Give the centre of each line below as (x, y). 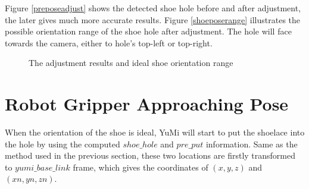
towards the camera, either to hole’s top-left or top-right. (109, 42)
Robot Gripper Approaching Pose (147, 104)
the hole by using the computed (63, 144)
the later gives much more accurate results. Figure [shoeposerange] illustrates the (153, 19)
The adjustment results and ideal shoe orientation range (131, 63)
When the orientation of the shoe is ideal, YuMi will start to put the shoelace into (155, 132)
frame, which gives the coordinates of (141, 167)
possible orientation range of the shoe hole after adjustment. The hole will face (148, 31)
